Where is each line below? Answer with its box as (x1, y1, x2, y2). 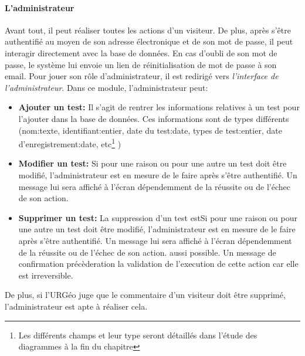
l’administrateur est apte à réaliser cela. (5, 300, 148, 312)
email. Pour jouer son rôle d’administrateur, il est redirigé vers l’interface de (5, 70, 279, 82)
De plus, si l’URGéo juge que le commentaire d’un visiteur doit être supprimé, (5, 289, 286, 301)
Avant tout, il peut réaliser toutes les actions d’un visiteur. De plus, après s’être (5, 23, 291, 36)
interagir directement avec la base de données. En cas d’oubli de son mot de (5, 46, 277, 59)
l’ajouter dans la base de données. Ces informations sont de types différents (18, 112, 289, 124)
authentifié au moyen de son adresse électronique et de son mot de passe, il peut (5, 35, 293, 48)
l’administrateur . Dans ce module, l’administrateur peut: (5, 81, 208, 93)
